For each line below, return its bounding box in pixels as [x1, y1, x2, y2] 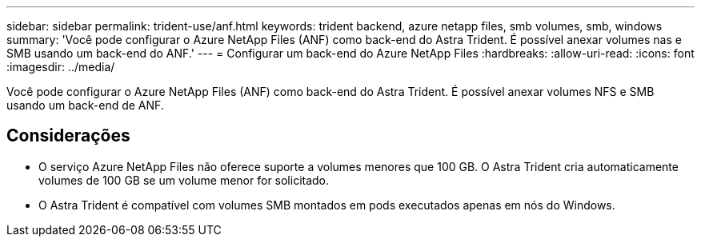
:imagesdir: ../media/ [6, 60, 115, 74]
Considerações [6, 125, 130, 146]
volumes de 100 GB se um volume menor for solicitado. [38, 173, 330, 187]
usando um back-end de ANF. [6, 98, 164, 112]
